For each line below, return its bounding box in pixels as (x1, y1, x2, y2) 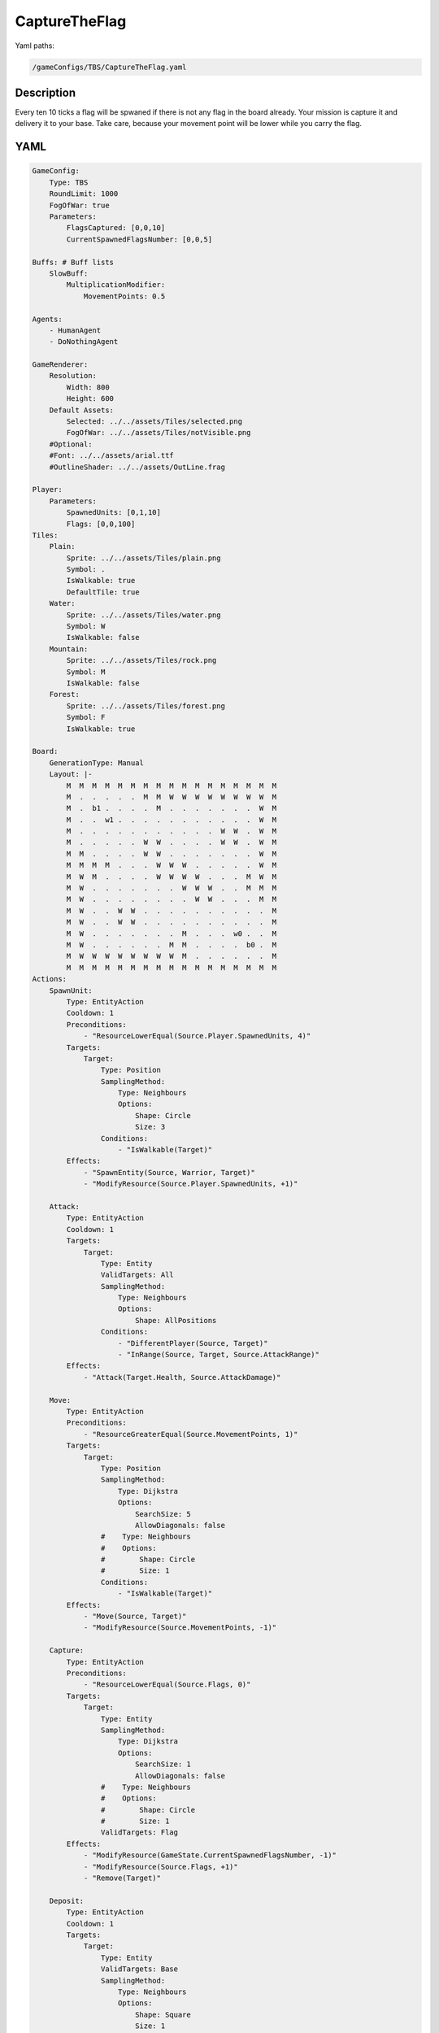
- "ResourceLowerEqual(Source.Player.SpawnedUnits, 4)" (83, 1031, 311, 1041)
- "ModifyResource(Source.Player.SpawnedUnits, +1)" (83, 1179, 298, 1189)
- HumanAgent (49, 325, 102, 335)
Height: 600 (66, 394, 114, 403)
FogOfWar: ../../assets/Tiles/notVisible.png (66, 428, 251, 438)
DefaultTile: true (66, 587, 140, 597)
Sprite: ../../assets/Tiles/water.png (66, 610, 221, 620)
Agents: (32, 314, 63, 324)
